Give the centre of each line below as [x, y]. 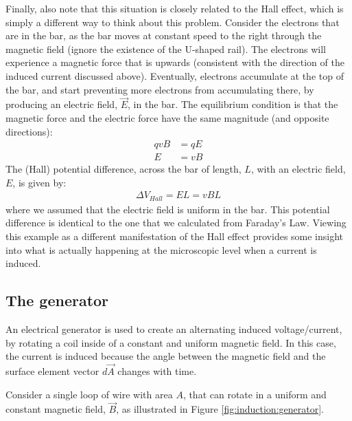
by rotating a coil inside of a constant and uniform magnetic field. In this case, [171, 342]
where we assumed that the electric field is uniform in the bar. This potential [168, 209]
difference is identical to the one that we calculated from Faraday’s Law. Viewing [176, 223]
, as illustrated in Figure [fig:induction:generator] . [220, 409]
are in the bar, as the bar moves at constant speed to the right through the [164, 35]
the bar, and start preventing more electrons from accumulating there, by [160, 89]
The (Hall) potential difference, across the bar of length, [124, 169]
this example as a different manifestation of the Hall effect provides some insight [175, 236]
